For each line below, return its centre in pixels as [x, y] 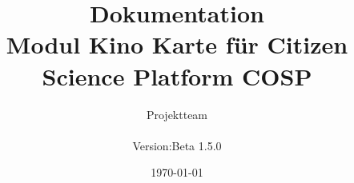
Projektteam [177, 114]
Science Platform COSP [177, 76]
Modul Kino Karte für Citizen [177, 44]
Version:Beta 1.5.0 [177, 145]
